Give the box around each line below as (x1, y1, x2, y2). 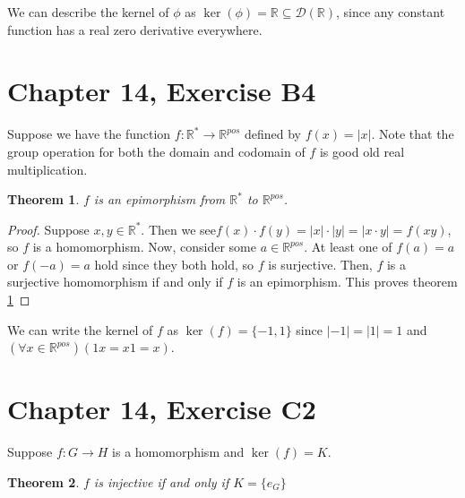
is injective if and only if (93, 472, 229, 491)
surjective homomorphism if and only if (7, 272, 223, 291)
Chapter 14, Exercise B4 (7, 73, 316, 109)
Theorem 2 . (7, 472, 80, 491)
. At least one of (304, 237, 392, 256)
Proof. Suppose (7, 219, 90, 238)
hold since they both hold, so (94, 254, 254, 273)
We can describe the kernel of (7, 3, 169, 21)
